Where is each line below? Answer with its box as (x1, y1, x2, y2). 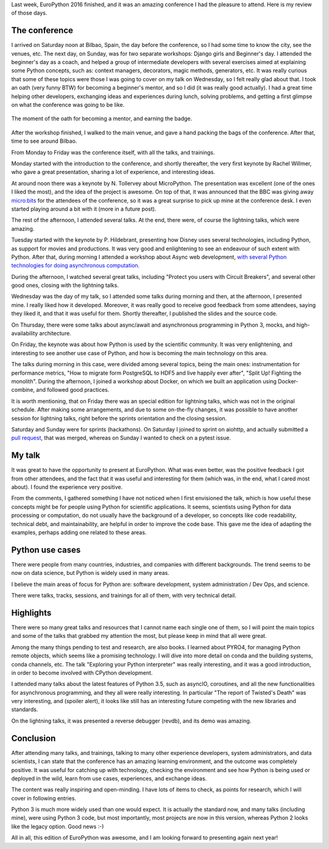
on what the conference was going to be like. (11, 101, 125, 109)
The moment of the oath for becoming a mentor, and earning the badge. (11, 115, 193, 122)
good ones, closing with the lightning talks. (11, 281, 119, 289)
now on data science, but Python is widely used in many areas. (11, 569, 170, 577)
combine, (11, 386, 35, 394)
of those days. (11, 9, 48, 16)
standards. (11, 706, 38, 714)
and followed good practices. (36, 386, 110, 394)
